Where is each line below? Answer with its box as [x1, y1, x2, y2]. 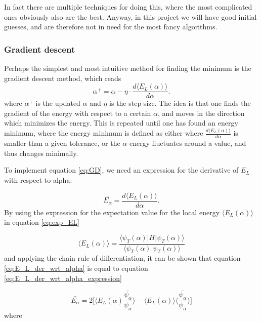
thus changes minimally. [4, 147, 78, 158]
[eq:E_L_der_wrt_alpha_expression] [4, 272, 122, 283]
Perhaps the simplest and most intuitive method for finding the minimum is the [4, 63, 251, 73]
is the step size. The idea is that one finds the [109, 98, 251, 108]
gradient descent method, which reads [4, 72, 121, 83]
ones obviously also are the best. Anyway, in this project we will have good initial [4, 11, 257, 22]
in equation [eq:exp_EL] [4, 217, 79, 227]
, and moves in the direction [157, 107, 245, 118]
